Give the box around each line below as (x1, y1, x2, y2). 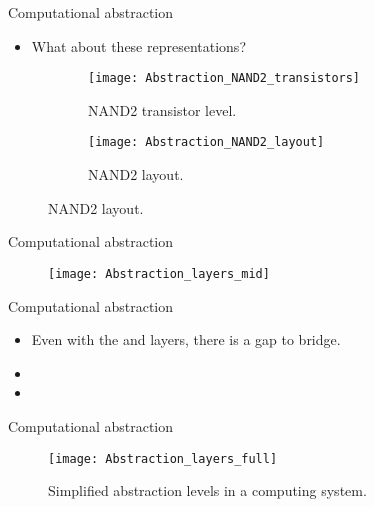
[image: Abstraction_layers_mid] (48, 266, 270, 281)
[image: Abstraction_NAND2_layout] (88, 135, 325, 150)
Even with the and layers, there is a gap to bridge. (31, 329, 341, 350)
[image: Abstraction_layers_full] (48, 451, 278, 466)
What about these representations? (31, 35, 246, 56)
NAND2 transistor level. (88, 99, 237, 120)
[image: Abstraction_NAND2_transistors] (88, 71, 361, 86)
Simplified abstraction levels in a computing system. (48, 480, 367, 501)
